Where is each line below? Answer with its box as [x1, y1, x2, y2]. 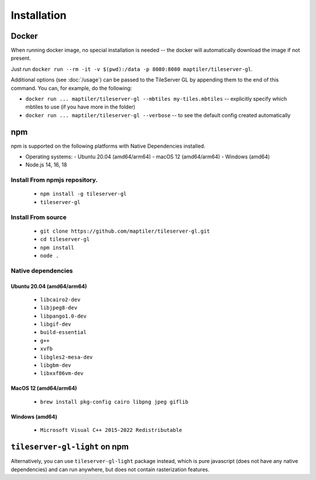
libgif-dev [40, 321, 71, 328]
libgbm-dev [40, 362, 71, 369]
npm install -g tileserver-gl [40, 190, 127, 198]
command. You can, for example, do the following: [11, 84, 132, 91]
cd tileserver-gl [40, 236, 90, 243]
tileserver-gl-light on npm [11, 442, 129, 452]
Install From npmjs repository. [11, 176, 98, 184]
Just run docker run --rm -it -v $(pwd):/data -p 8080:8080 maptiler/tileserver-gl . [11, 65, 253, 73]
